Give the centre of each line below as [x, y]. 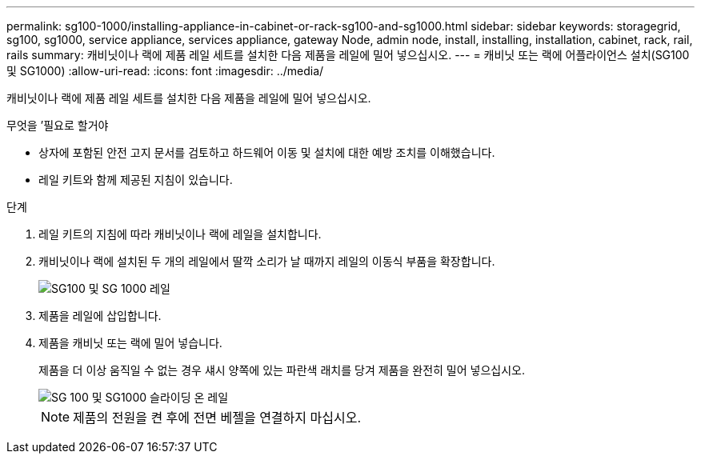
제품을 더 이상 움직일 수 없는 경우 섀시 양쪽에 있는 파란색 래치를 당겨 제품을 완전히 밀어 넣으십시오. [282, 370]
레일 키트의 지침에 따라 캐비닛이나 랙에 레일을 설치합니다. [180, 234]
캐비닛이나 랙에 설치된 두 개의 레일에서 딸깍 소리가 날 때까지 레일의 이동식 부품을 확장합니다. [267, 261]
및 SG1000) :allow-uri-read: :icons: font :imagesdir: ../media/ [165, 71]
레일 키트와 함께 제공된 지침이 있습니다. [136, 180]
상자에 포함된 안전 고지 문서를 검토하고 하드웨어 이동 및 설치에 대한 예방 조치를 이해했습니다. [267, 152]
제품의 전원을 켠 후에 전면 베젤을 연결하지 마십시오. [217, 418]
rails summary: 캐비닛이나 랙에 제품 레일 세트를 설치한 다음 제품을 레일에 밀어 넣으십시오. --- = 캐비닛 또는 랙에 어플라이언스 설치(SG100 [348, 55]
